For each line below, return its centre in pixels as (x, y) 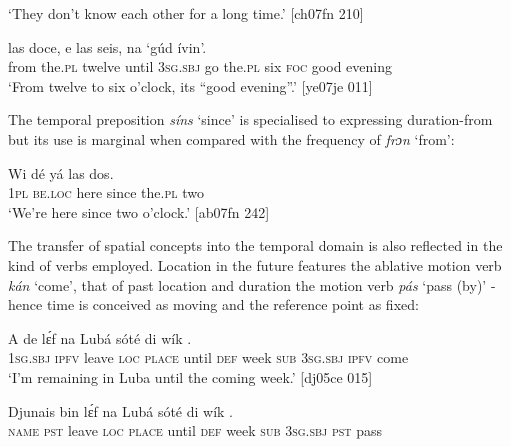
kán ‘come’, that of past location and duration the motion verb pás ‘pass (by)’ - (252, 284)
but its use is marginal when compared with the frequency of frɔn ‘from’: (231, 138)
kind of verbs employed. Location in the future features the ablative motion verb (255, 264)
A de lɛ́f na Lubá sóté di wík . (100, 337)
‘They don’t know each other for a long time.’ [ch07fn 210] (186, 13)
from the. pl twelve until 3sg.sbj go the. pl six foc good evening (200, 66)
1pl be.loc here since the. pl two (106, 192)
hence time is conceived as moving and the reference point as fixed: (213, 304)
